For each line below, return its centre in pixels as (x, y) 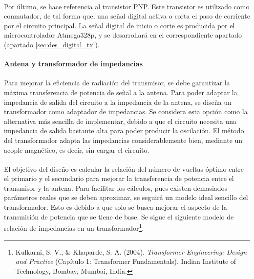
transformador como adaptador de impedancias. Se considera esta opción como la (126, 111)
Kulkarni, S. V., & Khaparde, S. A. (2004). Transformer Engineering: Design (131, 251)
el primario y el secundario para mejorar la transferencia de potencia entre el (119, 178)
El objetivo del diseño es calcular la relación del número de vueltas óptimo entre (124, 169)
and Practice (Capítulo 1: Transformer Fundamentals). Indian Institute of (126, 261)
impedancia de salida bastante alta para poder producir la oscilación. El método (124, 130)
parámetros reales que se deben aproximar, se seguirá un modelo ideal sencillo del (126, 197)
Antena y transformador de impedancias (74, 64)
